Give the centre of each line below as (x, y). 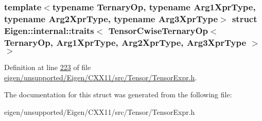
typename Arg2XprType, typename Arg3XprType (111, 18)
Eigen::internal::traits (49, 30)
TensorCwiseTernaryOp (158, 30)
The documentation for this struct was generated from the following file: (118, 94)
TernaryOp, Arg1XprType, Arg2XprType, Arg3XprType (125, 42)
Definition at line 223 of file (48, 67)
